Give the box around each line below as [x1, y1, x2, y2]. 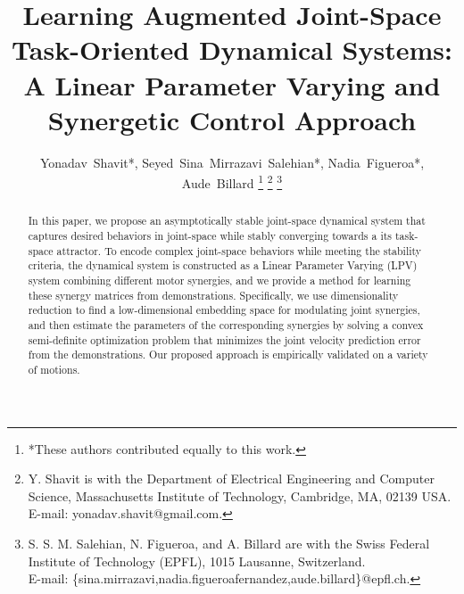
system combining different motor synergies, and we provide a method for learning [28, 272, 411, 287]
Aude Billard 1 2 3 [181, 171, 283, 192]
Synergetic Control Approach [47, 101, 417, 137]
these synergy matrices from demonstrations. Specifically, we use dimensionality [28, 287, 399, 302]
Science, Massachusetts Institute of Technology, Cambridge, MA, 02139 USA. [28, 486, 452, 505]
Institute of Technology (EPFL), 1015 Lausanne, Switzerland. [28, 551, 366, 570]
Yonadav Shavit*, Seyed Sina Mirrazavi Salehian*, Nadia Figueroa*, [39, 153, 425, 171]
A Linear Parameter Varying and [23, 66, 441, 103]
